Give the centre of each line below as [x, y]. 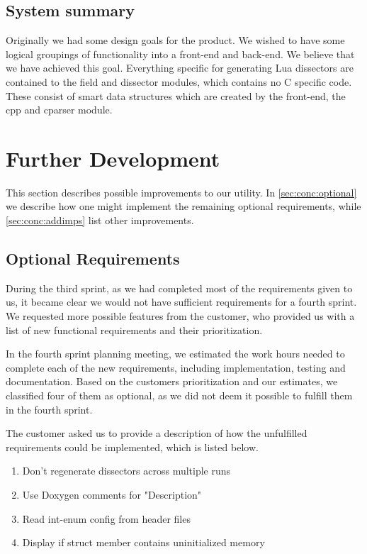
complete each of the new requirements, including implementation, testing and [176, 367]
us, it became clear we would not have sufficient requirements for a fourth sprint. [181, 302]
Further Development [113, 158]
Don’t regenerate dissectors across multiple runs [126, 471]
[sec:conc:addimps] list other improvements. [100, 220]
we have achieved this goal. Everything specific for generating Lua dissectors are [180, 68]
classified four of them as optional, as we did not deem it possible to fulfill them [179, 395]
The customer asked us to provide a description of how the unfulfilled [157, 433]
